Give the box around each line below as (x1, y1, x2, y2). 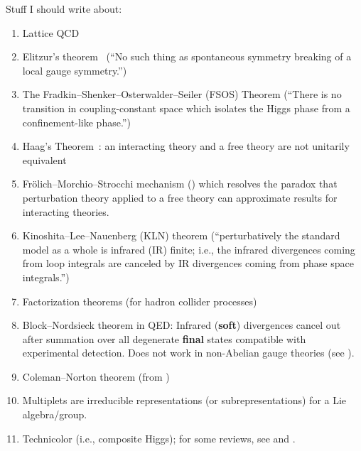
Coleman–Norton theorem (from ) (22, 369, 170, 384)
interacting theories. (22, 204, 109, 219)
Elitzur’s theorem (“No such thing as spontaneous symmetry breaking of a (22, 49, 352, 64)
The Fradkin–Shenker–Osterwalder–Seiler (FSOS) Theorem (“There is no (22, 87, 342, 102)
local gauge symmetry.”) (22, 63, 127, 77)
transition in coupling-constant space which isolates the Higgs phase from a (22, 100, 350, 115)
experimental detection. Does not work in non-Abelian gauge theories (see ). (22, 345, 355, 360)
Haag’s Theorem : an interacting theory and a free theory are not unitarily (22, 138, 350, 153)
